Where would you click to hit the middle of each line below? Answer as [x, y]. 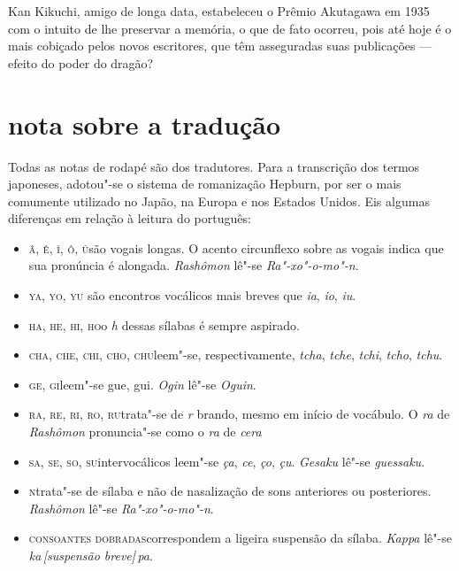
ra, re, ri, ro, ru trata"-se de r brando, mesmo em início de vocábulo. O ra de [239, 414]
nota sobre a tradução [145, 123]
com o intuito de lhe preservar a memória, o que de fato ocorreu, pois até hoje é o [230, 28]
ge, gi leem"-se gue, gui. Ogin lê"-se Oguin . [142, 384]
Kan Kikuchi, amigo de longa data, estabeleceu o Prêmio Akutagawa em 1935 [219, 11]
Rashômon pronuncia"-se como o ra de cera [145, 432]
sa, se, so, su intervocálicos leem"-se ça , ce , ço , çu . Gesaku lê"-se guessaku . [227, 461]
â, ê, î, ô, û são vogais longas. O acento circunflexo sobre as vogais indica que [236, 247]
